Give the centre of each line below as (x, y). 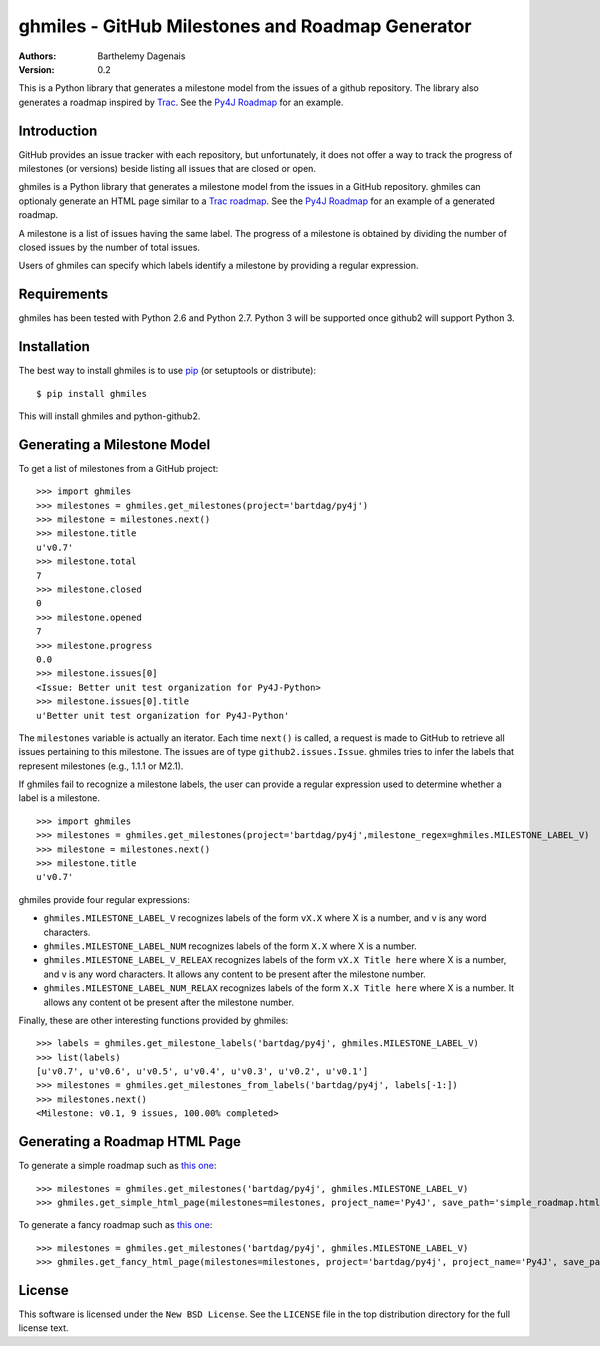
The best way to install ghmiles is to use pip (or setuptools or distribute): (167, 371)
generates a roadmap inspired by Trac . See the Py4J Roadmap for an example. (181, 102)
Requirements (63, 294)
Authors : (37, 56)
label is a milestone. (59, 798)
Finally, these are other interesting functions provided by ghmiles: (153, 1020)
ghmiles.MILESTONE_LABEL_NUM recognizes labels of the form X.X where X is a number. (230, 946)
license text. (43, 1328)
